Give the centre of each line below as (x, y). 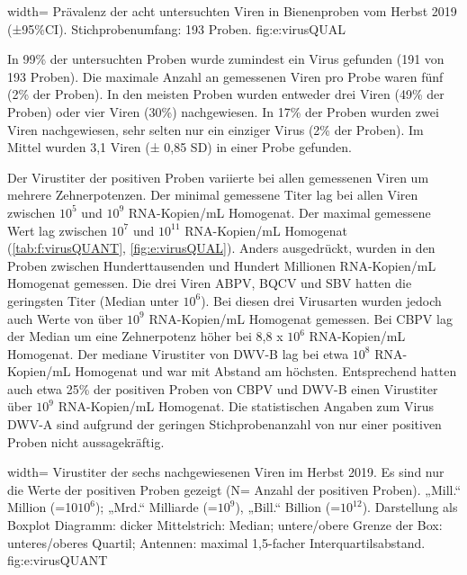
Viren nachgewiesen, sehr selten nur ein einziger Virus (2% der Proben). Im (216, 129)
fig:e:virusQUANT (58, 560)
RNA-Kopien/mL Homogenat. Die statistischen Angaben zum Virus (246, 406)
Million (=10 (43, 507)
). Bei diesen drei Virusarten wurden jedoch (321, 300)
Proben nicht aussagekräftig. (86, 441)
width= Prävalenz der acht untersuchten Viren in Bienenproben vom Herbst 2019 (232, 11)
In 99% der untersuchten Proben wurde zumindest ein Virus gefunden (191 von (226, 59)
